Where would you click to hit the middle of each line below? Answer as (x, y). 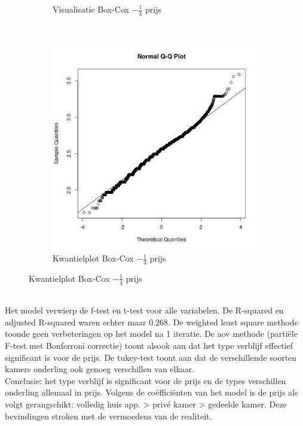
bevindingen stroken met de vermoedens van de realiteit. (108, 416)
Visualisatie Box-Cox (91, 9)
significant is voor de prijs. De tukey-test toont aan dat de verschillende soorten (151, 357)
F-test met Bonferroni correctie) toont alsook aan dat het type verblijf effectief (149, 346)
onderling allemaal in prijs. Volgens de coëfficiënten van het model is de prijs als (151, 392)
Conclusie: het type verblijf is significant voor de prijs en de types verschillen (146, 380)
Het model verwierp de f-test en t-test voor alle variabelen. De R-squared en (144, 310)
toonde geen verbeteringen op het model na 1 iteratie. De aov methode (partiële (151, 334)
